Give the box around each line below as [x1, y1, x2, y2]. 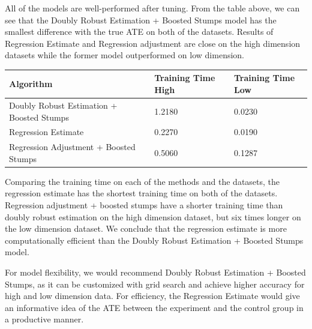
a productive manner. [5, 313, 84, 325]
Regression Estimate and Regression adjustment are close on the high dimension [5, 37, 301, 49]
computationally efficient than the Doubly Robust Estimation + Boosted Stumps [5, 234, 304, 246]
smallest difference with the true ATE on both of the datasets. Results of [5, 25, 274, 38]
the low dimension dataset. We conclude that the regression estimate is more [5, 222, 287, 235]
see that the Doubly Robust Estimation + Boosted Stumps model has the [5, 13, 277, 26]
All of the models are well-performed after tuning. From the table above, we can [5, 2, 300, 14]
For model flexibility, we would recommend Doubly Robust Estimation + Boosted [5, 266, 306, 279]
